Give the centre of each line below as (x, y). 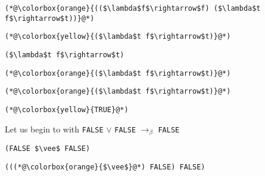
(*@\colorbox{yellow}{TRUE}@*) (67, 109)
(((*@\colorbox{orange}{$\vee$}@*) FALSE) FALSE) (105, 167)
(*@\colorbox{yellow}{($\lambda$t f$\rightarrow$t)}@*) (118, 37)
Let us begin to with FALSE (54, 129)
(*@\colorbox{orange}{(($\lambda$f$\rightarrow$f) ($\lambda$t (133, 8)
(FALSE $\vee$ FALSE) (48, 149)
